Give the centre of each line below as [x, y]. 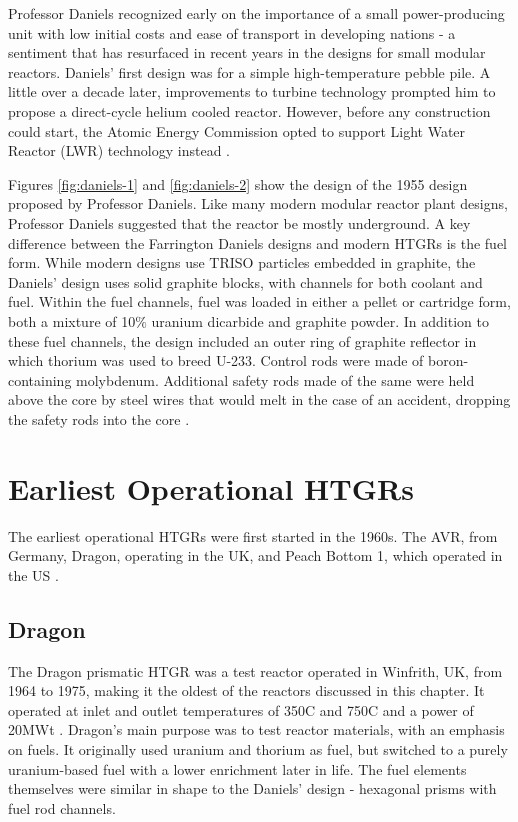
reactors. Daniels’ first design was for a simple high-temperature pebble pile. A [249, 71]
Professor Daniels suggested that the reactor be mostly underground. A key [239, 222]
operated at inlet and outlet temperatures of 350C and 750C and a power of [241, 709]
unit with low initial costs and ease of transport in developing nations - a [232, 32]
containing [40, 379]
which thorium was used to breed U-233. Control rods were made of [216, 360]
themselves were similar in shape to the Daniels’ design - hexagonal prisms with [252, 788]
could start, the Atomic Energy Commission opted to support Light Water [237, 130]
